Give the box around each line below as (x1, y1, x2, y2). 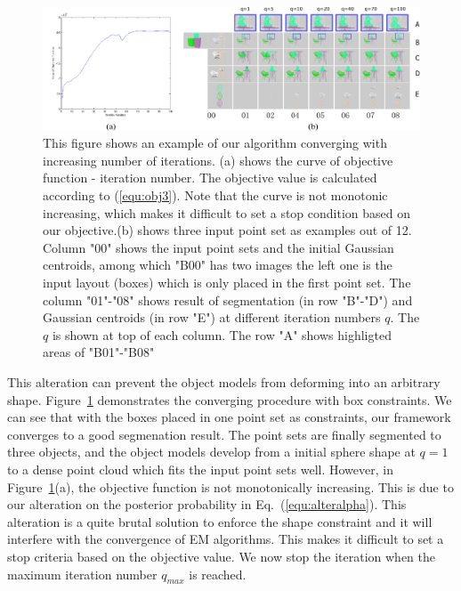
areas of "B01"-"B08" (43, 343, 155, 361)
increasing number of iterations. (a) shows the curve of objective (43, 150, 393, 169)
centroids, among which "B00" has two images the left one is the (43, 255, 392, 274)
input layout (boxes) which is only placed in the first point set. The (43, 273, 411, 292)
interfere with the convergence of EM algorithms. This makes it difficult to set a (7, 530, 444, 548)
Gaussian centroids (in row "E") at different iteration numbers (43, 308, 381, 327)
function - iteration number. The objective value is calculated (43, 168, 377, 187)
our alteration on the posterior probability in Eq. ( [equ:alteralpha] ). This (7, 495, 407, 514)
